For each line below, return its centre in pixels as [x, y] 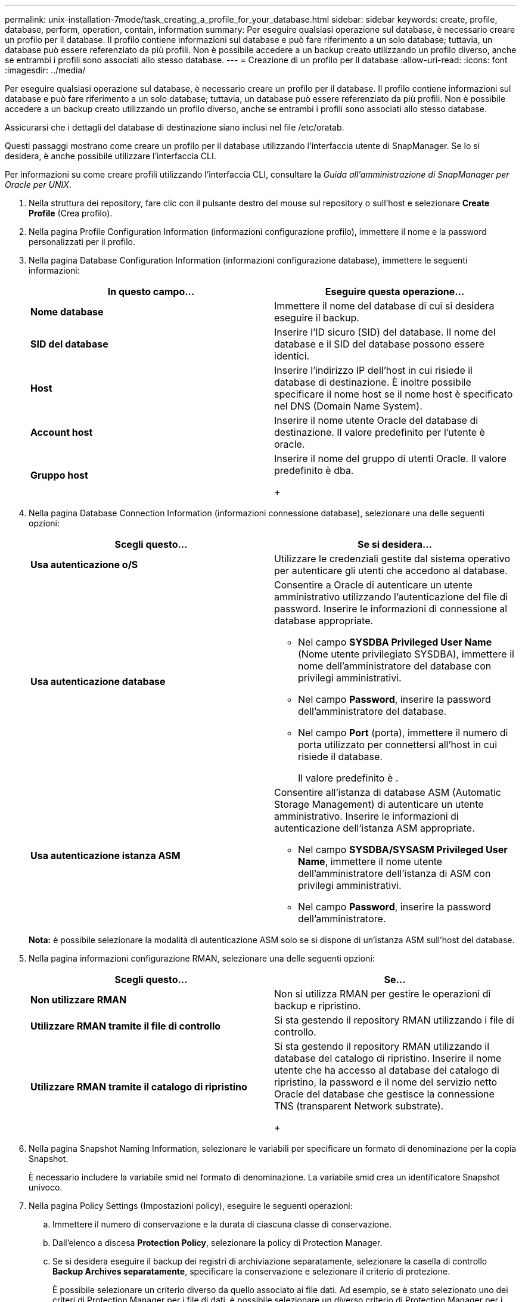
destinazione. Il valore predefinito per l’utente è [380, 432]
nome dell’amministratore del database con [395, 666]
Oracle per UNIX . [38, 185]
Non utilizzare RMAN [79, 1000]
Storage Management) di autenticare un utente [379, 804]
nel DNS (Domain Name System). [348, 406]
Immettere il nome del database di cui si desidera [384, 306]
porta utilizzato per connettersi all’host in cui [398, 745]
